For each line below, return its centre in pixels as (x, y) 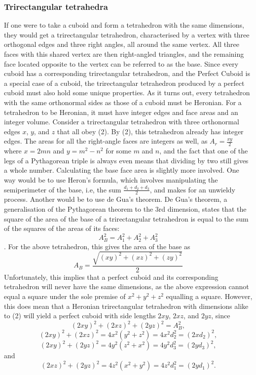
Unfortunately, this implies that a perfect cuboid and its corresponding (111, 277)
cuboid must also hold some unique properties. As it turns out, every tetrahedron (127, 93)
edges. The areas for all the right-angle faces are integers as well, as (106, 141)
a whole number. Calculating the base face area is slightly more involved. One (122, 170)
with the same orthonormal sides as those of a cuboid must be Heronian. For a (123, 102)
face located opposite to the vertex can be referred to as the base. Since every (121, 63)
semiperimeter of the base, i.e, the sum (63, 189)
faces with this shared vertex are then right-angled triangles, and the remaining (124, 54)
